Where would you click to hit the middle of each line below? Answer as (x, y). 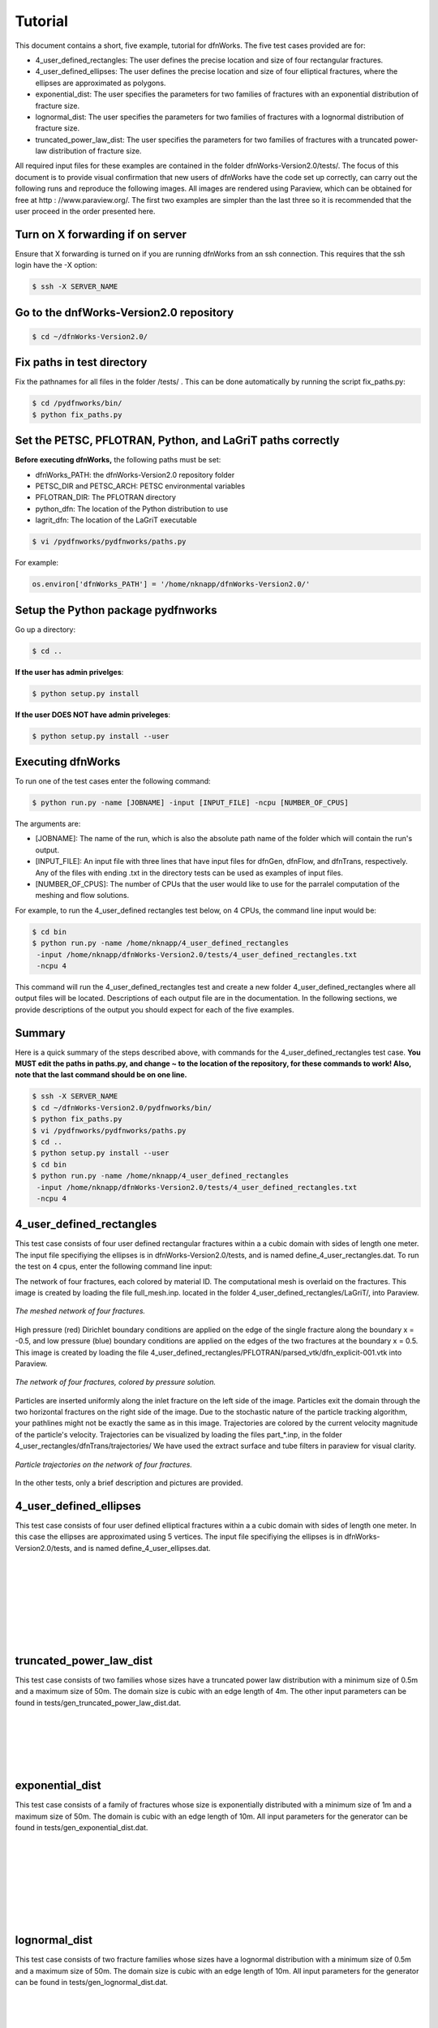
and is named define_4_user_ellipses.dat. (142, 1548)
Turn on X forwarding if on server (101, 234)
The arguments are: (48, 824)
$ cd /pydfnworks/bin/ (77, 403)
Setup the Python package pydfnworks (116, 610)
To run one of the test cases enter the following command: (113, 781)
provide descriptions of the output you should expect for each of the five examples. (155, 1009)
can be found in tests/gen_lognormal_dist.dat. (91, 1983)
